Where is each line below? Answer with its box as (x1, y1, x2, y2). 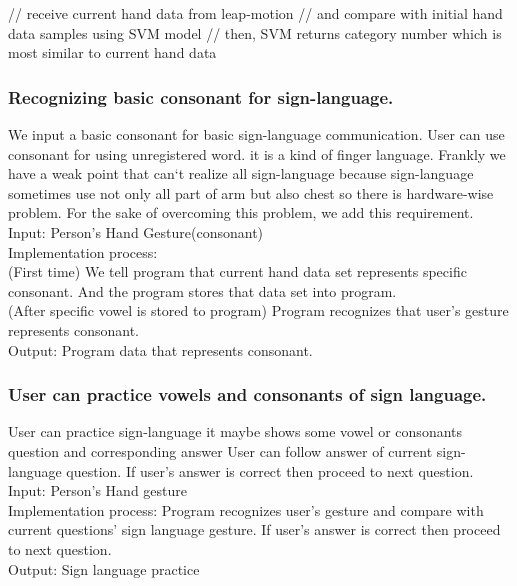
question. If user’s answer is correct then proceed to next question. (66, 460, 474, 481)
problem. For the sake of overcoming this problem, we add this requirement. (8, 202, 474, 223)
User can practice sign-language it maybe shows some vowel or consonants (8, 421, 463, 442)
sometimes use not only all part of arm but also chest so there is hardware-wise (8, 182, 494, 203)
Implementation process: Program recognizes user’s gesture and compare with (8, 499, 484, 520)
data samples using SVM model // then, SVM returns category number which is (8, 22, 502, 43)
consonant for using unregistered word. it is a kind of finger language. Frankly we (8, 143, 506, 164)
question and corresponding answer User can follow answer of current (8, 440, 433, 461)
